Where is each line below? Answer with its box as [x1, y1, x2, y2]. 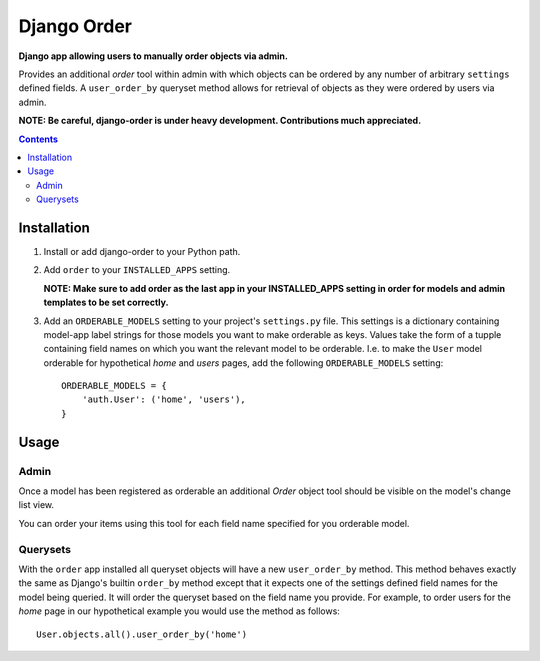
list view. [18, 499, 55, 511]
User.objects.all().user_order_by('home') [36, 628, 248, 640]
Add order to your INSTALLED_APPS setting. [43, 264, 231, 276]
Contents [18, 133, 59, 145]
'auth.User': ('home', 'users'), [81, 394, 247, 405]
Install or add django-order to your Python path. [43, 245, 241, 257]
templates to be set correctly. [43, 296, 169, 309]
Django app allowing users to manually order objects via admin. [18, 50, 289, 62]
